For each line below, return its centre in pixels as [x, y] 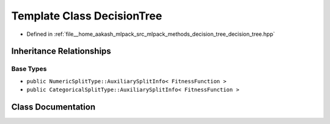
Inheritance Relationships [61, 51]
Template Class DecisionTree [87, 16]
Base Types [29, 69]
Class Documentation [53, 107]
